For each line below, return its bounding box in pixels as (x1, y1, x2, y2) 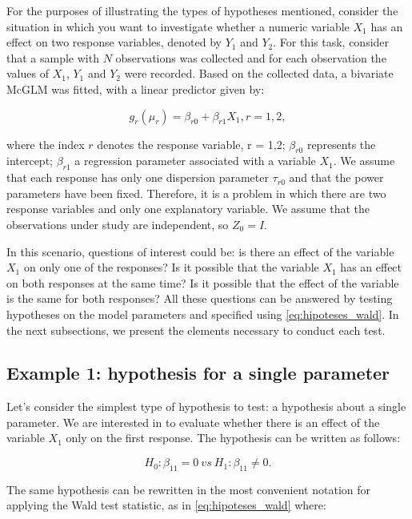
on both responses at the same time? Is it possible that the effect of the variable (6, 274, 399, 291)
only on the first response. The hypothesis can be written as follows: (66, 429, 401, 446)
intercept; (6, 152, 53, 169)
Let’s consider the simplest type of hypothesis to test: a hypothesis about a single (6, 398, 406, 415)
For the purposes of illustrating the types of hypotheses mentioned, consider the (6, 2, 398, 18)
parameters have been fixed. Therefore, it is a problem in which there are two (6, 184, 386, 201)
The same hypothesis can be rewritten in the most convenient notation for (6, 481, 371, 497)
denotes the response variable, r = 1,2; (97, 135, 286, 152)
